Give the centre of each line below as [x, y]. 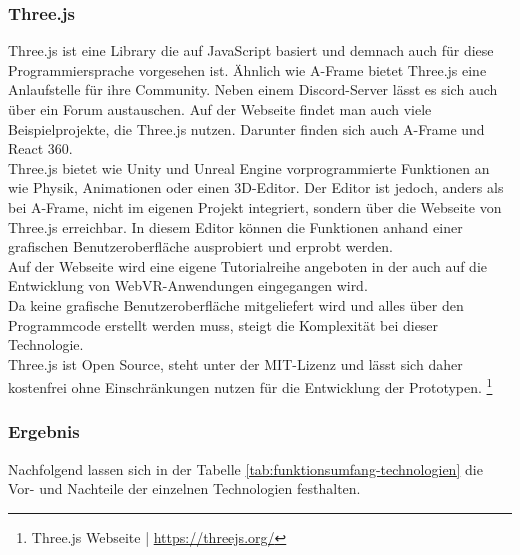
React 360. [40, 148]
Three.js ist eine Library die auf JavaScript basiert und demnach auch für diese [251, 50]
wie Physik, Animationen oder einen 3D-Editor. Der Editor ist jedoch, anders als [256, 187]
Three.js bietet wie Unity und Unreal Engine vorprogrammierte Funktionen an [249, 167]
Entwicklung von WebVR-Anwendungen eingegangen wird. [188, 285]
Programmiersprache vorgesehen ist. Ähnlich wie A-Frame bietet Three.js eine [247, 69]
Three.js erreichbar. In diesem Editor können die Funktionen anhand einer [235, 226]
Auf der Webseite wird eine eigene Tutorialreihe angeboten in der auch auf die [248, 265]
